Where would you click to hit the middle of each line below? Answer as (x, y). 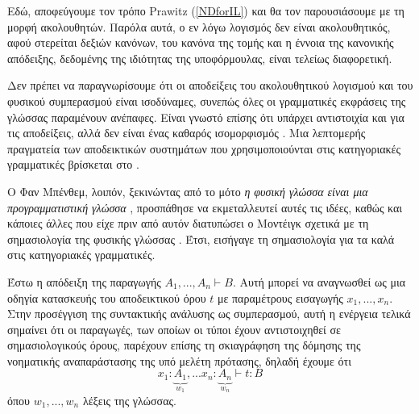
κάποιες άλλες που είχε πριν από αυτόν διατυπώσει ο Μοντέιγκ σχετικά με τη (188, 223)
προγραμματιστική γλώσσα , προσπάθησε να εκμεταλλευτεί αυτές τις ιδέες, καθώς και (205, 207)
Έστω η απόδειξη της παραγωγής (84, 281)
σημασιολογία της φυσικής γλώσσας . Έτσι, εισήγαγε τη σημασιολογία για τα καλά (201, 238)
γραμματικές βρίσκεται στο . (73, 164)
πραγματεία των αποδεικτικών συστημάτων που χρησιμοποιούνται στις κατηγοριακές (204, 148)
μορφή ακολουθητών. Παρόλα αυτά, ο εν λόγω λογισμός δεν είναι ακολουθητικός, (199, 26)
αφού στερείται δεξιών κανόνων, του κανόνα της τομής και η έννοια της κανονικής (201, 42)
